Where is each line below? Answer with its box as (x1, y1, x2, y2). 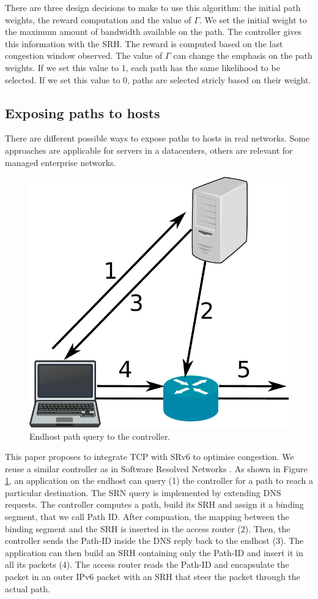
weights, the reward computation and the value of (5, 13, 191, 26)
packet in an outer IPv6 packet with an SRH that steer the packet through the (5, 570, 300, 583)
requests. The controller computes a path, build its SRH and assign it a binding (5, 498, 304, 511)
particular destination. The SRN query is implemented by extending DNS (5, 486, 281, 499)
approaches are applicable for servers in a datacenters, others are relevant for (5, 143, 293, 156)
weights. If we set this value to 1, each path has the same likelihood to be (5, 61, 280, 73)
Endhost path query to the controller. (29, 429, 171, 442)
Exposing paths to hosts (5, 103, 160, 122)
